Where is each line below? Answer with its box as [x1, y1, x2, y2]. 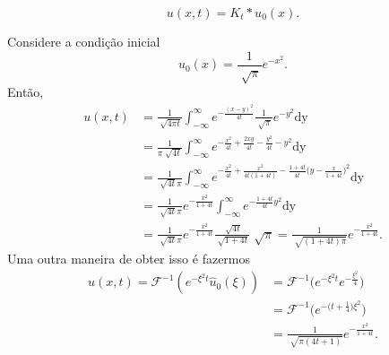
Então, [7, 82, 44, 101]
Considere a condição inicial [7, 32, 160, 50]
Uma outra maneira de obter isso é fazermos [7, 249, 251, 268]
